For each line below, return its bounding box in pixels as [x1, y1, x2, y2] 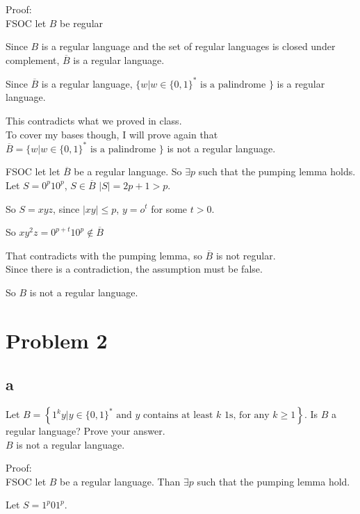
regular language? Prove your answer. [6, 424, 165, 438]
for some [151, 201, 188, 216]
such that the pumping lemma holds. [198, 164, 356, 179]
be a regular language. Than [60, 474, 181, 488]
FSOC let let [6, 164, 60, 179]
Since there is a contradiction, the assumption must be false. [6, 262, 263, 276]
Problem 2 [6, 326, 108, 354]
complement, [6, 52, 60, 67]
